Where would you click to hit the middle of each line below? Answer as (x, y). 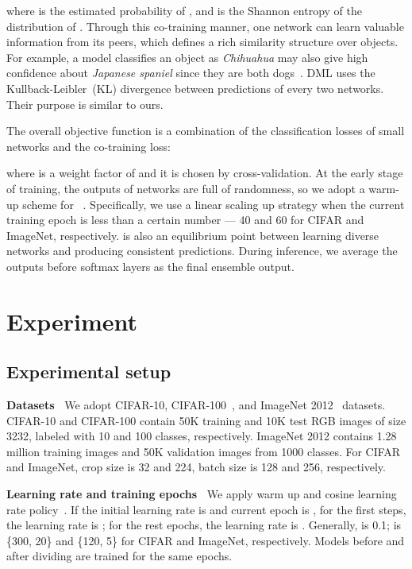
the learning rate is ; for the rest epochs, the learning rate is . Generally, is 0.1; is (204, 525)
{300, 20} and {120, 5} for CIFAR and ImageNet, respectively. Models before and (206, 540)
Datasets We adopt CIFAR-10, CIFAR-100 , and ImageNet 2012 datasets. (196, 405)
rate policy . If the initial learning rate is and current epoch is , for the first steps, (206, 509)
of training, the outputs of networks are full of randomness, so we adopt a (186, 188)
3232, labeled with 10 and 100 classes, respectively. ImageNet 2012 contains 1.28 (202, 436)
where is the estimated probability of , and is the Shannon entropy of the (184, 10)
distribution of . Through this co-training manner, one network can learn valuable (205, 26)
